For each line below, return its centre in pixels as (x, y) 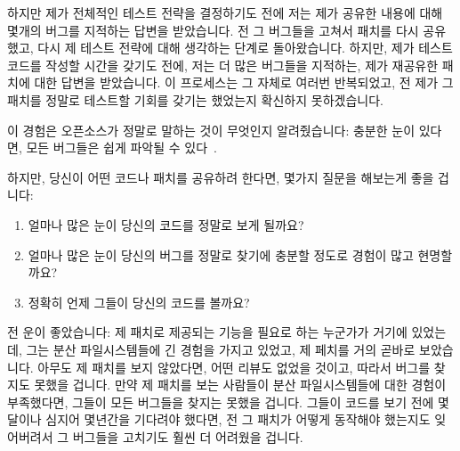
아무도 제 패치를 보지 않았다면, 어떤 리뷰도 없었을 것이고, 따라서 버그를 (234, 367)
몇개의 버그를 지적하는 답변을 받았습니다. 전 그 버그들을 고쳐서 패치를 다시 (213, 30)
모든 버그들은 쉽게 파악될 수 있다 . (121, 148)
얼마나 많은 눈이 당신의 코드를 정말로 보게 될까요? (166, 224)
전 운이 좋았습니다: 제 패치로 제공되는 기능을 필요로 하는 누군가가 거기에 (207, 332)
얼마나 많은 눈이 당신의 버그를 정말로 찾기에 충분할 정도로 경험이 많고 (221, 254)
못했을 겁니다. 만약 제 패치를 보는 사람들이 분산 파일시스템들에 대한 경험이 (240, 385)
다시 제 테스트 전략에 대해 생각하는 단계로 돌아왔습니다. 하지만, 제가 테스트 (245, 48)
